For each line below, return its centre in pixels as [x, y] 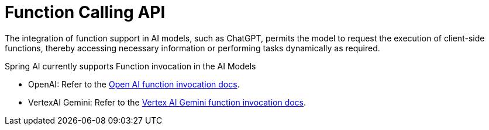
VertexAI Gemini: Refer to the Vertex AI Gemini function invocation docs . [167, 102]
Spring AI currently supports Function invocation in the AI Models [130, 66]
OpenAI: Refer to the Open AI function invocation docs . [134, 84]
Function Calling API [85, 12]
